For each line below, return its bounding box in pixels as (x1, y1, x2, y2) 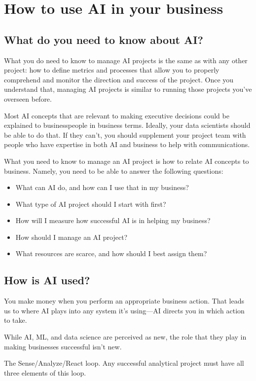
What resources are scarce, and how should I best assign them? (15, 248, 207, 259)
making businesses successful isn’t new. (4, 341, 122, 351)
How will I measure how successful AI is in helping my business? (15, 215, 211, 226)
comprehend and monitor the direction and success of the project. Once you (4, 74, 234, 84)
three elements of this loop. (4, 367, 86, 378)
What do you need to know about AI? (4, 32, 203, 47)
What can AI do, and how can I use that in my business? (15, 182, 189, 192)
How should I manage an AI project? (15, 231, 128, 242)
